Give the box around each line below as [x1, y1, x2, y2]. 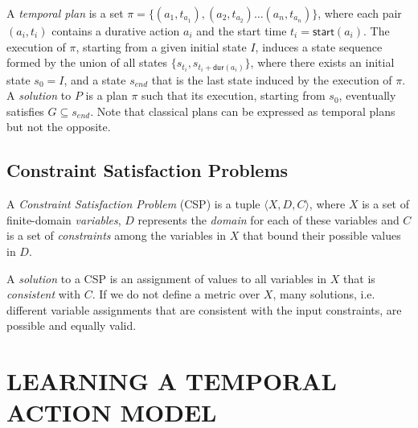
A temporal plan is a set [6, 5, 124, 21]
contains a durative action [51, 23, 180, 39]
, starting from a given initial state [76, 38, 247, 55]
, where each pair [318, 5, 402, 21]
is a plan [85, 87, 128, 104]
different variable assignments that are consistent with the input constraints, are [6, 301, 402, 318]
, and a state [64, 71, 126, 88]
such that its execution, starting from [141, 87, 326, 104]
